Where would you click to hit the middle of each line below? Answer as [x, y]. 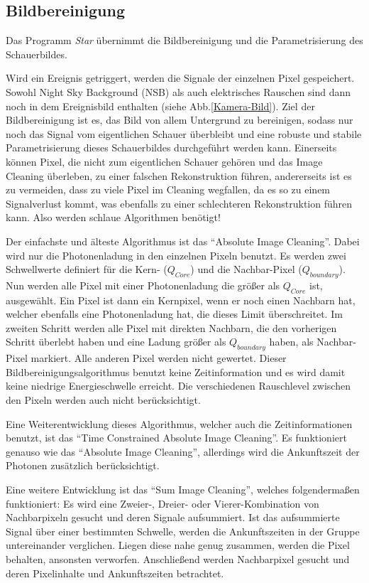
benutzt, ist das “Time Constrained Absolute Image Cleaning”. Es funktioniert [176, 438]
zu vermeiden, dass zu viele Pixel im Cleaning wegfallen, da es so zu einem [168, 189]
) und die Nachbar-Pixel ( [246, 269]
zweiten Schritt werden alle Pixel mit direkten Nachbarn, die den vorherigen [171, 327]
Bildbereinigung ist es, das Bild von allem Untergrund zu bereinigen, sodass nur [180, 120]
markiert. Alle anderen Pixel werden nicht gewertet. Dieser [159, 358]
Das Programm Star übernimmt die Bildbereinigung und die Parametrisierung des [184, 40]
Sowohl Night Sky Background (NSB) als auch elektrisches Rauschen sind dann [178, 91]
